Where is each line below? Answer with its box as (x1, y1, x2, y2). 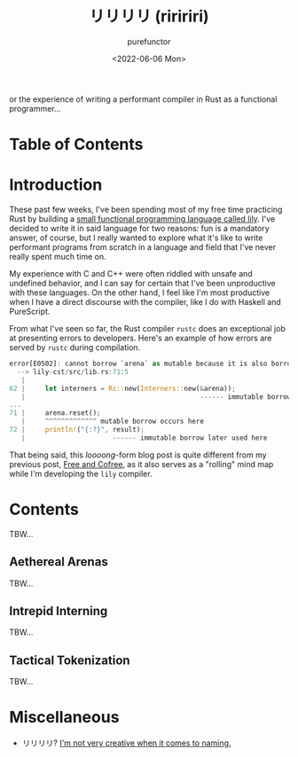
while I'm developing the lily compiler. (9, 468, 153, 479)
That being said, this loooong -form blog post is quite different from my (9, 449, 268, 460)
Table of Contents (9, 135, 144, 154)
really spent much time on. (9, 252, 106, 262)
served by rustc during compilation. (9, 342, 141, 353)
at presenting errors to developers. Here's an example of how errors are (9, 332, 272, 344)
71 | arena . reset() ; (9, 409, 101, 418)
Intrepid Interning (9, 603, 108, 619)
